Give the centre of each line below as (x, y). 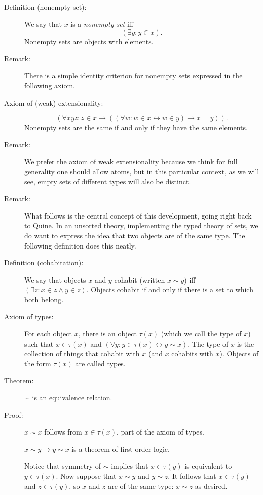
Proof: (14, 414)
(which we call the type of (201, 334)
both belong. (44, 299)
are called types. (100, 363)
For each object (48, 334)
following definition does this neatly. (80, 245)
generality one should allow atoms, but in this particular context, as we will (142, 171)
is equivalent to (208, 466)
